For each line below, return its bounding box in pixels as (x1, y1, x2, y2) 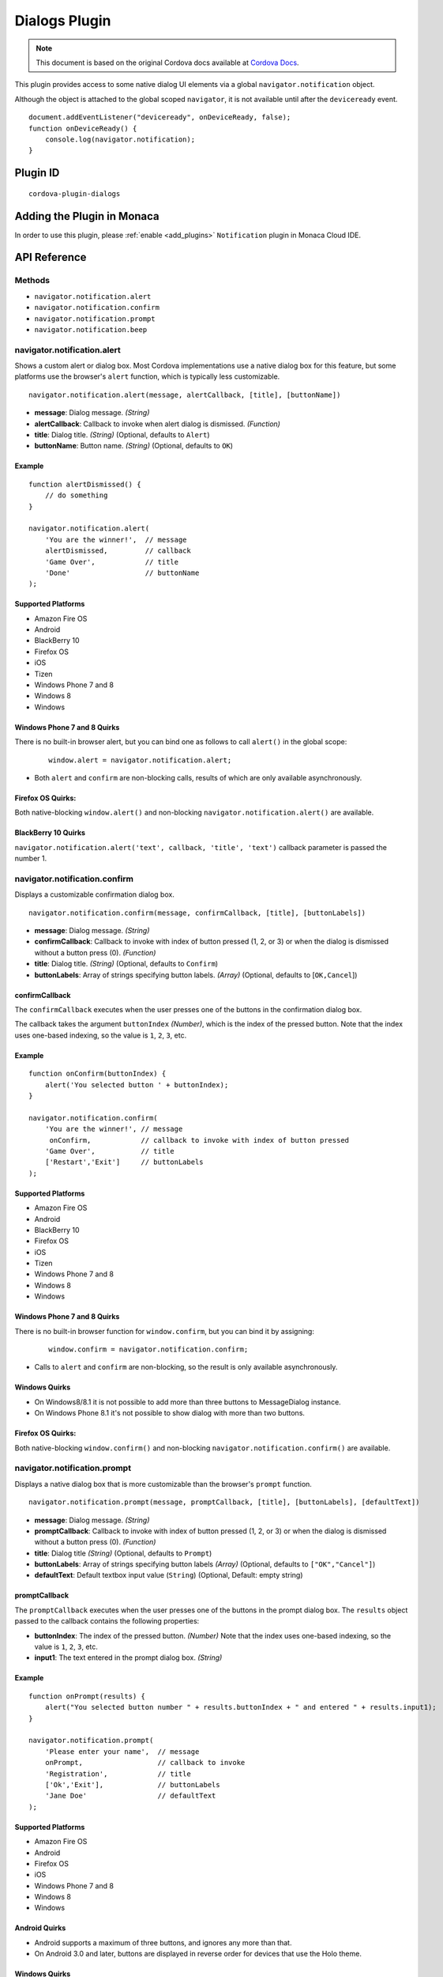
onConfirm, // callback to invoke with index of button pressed (49, 1136, 350, 1144)
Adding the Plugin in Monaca (14, 210, 160, 223)
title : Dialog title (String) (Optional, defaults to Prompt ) (34, 1548, 212, 1558)
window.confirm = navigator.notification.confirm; (48, 1345, 249, 1354)
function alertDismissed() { (28, 479, 141, 489)
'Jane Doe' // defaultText (44, 1791, 216, 1801)
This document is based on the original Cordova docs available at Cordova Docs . (36, 58, 299, 67)
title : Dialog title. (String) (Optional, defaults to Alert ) (34, 430, 210, 440)
